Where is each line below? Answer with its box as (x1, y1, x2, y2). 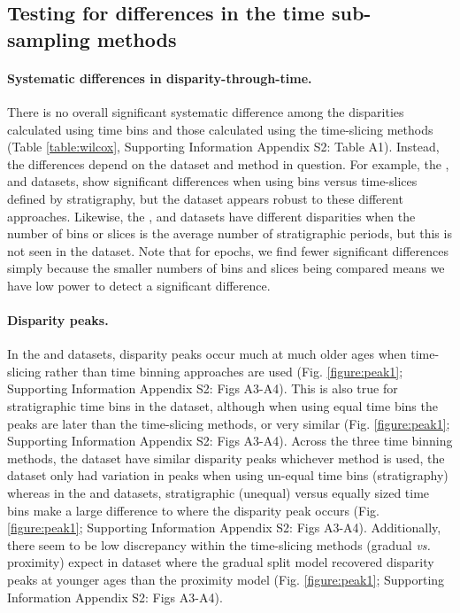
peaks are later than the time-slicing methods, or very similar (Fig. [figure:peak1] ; (7, 414, 450, 432)
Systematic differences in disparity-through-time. (7, 68, 312, 87)
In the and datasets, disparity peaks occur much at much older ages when (7, 345, 407, 363)
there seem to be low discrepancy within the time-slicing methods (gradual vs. (7, 535, 431, 554)
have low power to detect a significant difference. (7, 275, 271, 294)
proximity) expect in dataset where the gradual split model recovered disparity (7, 553, 434, 571)
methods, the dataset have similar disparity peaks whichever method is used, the (7, 448, 445, 467)
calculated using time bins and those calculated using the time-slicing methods (7, 120, 433, 138)
